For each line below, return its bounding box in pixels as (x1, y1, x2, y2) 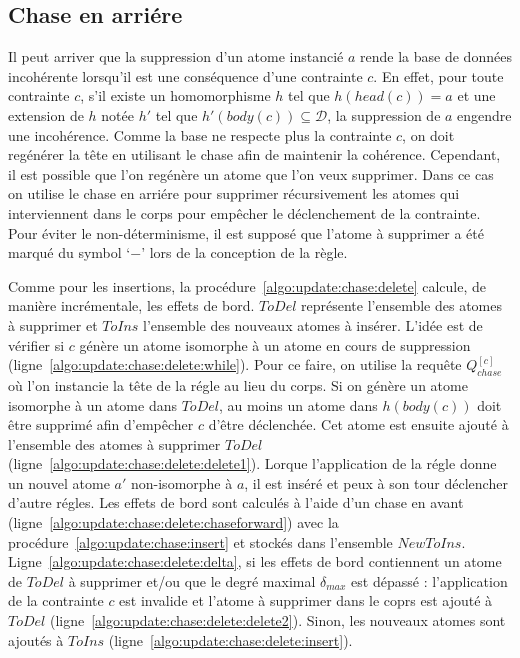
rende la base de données (360, 46, 512, 67)
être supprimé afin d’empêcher (8, 414, 194, 435)
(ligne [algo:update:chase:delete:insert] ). (108, 629, 353, 650)
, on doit (402, 124, 455, 145)
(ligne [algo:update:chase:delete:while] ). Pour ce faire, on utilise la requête (8, 354, 462, 375)
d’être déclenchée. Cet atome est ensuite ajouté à (208, 414, 509, 435)
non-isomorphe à (130, 472, 233, 493)
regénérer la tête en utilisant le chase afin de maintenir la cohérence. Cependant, (8, 144, 501, 165)
